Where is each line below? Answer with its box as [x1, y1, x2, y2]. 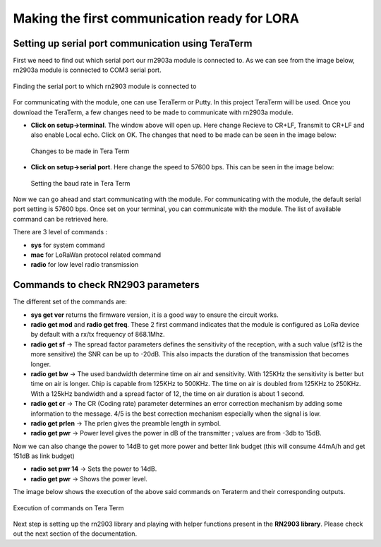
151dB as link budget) [13, 452, 75, 460]
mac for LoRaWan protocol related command [30, 251, 162, 259]
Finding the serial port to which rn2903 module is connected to [13, 82, 197, 90]
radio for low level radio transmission [30, 260, 139, 269]
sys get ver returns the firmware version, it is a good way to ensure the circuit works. [30, 311, 279, 319]
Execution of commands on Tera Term [13, 503, 124, 512]
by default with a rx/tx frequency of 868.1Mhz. [30, 330, 165, 339]
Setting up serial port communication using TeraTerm [13, 37, 253, 49]
